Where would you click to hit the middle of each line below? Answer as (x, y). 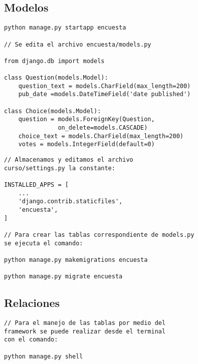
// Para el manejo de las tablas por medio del (85, 323)
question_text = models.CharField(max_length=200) (105, 86)
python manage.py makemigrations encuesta (76, 260)
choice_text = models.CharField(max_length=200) (101, 136)
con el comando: (31, 340)
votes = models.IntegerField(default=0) (86, 144)
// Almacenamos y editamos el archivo (69, 160)
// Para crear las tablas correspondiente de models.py (99, 235)
